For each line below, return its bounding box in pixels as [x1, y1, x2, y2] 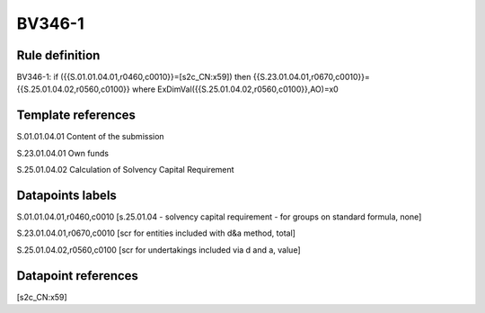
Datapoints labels [16, 187, 117, 202]
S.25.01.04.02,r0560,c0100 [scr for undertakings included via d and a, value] [16, 244, 301, 255]
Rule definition [16, 48, 101, 63]
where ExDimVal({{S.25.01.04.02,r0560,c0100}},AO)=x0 [131, 84, 339, 94]
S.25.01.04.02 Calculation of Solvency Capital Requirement [16, 165, 234, 175]
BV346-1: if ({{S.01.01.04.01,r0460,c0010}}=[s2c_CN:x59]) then [16, 72, 251, 83]
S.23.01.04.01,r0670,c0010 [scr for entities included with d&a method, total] [16, 228, 296, 238]
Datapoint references [16, 268, 139, 283]
